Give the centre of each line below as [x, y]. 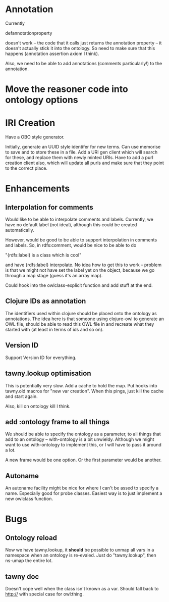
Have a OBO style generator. [35, 137]
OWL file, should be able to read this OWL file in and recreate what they [80, 324]
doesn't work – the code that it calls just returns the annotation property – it [83, 43]
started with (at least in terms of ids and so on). [54, 329]
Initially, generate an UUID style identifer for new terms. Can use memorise [83, 147]
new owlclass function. [29, 499]
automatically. [20, 230]
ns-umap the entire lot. [29, 561]
